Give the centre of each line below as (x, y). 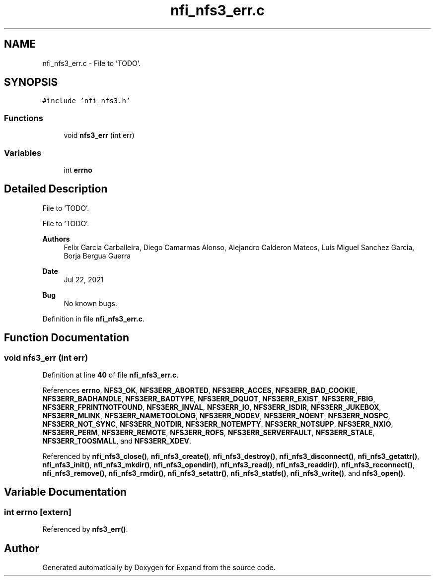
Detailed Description (56, 189)
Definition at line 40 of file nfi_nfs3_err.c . (110, 375)
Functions (24, 118)
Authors (56, 239)
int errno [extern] (38, 512)
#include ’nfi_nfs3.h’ (86, 101)
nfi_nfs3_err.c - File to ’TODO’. (92, 63)
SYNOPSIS (31, 82)
